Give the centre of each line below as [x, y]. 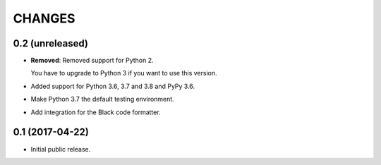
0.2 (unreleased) [50, 43]
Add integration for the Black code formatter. [96, 112]
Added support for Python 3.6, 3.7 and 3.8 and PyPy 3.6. [113, 86]
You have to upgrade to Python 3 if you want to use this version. [124, 73]
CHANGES [44, 18]
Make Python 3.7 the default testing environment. [102, 99]
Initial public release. [61, 149]
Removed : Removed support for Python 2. [92, 61]
